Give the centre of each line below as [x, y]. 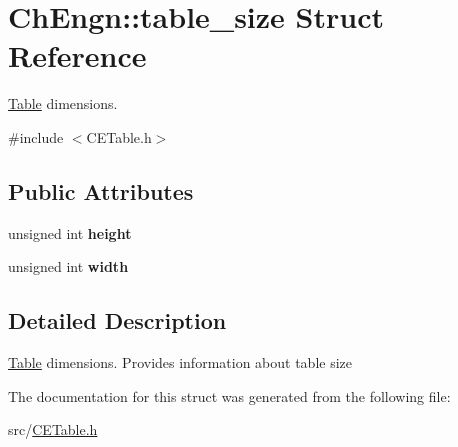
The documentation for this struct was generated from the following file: [229, 395]
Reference [77, 55]
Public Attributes [101, 190]
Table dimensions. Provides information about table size [180, 362]
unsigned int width [68, 266]
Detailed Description [117, 320]
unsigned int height [70, 232]
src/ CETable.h [53, 429]
